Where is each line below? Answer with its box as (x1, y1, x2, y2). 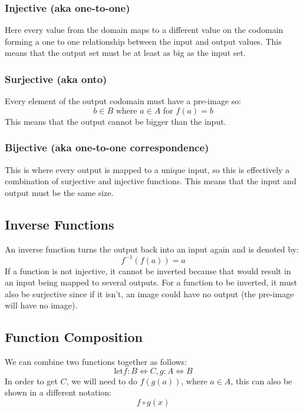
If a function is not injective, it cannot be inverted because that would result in (5, 264, 291, 277)
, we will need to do (66, 374, 137, 387)
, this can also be (230, 374, 292, 387)
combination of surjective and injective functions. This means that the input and (5, 175, 297, 187)
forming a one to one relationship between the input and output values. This (5, 35, 282, 47)
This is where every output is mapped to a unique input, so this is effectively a (5, 163, 290, 175)
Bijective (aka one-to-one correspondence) (5, 140, 209, 155)
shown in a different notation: (5, 386, 111, 398)
